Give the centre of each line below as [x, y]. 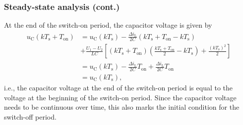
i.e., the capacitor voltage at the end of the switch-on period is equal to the [119, 88]
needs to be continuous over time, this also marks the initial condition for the [122, 107]
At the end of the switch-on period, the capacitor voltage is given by [108, 25]
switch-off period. [30, 116]
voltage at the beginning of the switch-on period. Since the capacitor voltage [120, 97]
